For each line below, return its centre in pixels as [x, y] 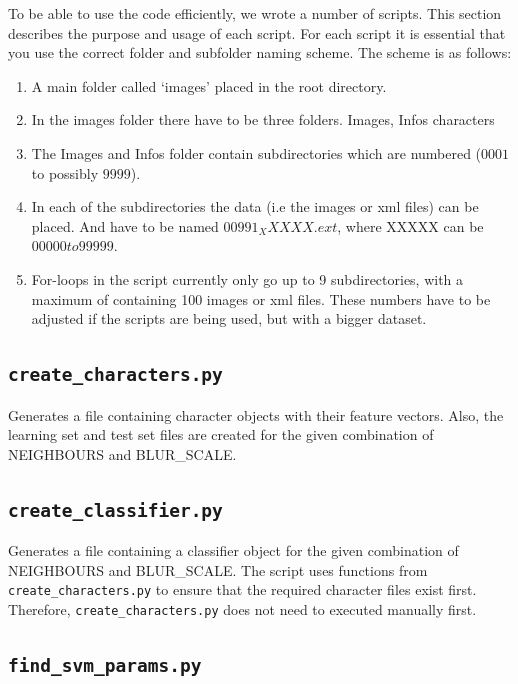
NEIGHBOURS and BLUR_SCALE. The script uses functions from [218, 569]
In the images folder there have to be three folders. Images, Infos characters [263, 119]
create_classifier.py [115, 510]
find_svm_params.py [105, 665]
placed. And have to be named [125, 225]
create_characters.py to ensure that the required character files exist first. [242, 589]
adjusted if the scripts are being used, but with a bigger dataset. [229, 318]
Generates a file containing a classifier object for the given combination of [233, 550]
